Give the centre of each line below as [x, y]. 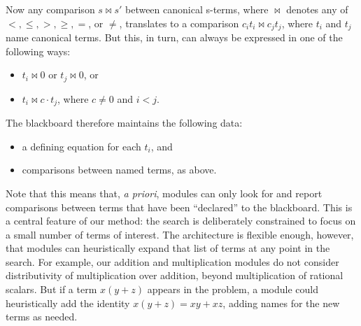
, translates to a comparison [179, 23]
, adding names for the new [281, 303]
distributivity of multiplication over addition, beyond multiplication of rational [175, 275]
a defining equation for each [82, 146]
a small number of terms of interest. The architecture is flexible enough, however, [180, 234]
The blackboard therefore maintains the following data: [124, 123]
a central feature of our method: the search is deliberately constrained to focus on [181, 221]
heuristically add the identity [68, 303]
